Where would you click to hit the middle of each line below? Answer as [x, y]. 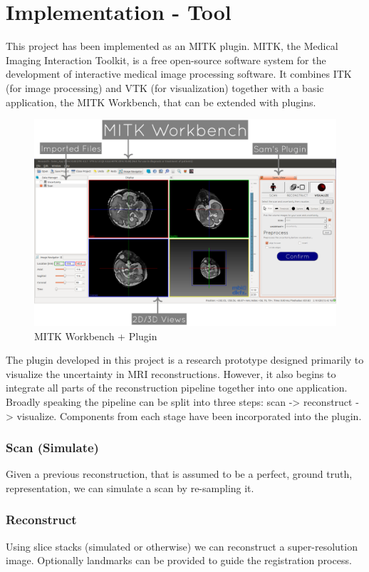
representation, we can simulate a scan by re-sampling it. [130, 487]
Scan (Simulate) [52, 448]
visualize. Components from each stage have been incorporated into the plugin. [189, 415]
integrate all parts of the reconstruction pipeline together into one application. [177, 388]
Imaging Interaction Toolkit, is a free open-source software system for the [166, 60]
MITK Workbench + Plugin [96, 336]
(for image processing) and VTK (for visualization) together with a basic [165, 87]
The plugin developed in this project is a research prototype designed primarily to [185, 360]
